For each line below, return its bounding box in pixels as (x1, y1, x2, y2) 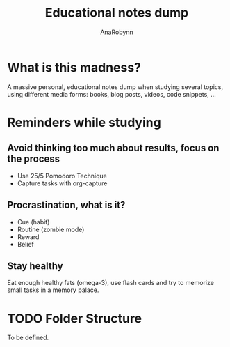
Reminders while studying (7, 114, 161, 130)
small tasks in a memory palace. (7, 286, 99, 294)
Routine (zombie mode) (17, 225, 85, 233)
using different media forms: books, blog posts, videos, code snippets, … (7, 90, 217, 98)
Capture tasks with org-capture (17, 179, 108, 187)
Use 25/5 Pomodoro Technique (17, 171, 108, 180)
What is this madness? (7, 59, 141, 75)
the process (7, 153, 60, 165)
